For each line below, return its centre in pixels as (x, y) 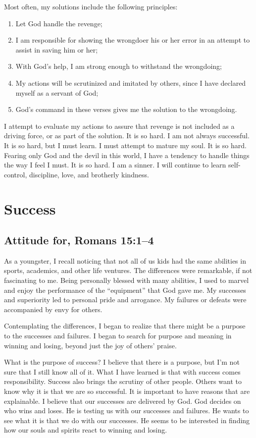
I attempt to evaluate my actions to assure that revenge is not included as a (119, 126)
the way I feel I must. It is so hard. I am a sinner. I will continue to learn (115, 165)
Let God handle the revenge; (59, 23)
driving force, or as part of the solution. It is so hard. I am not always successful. (127, 136)
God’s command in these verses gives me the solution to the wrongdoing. (126, 109)
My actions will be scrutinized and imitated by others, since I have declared (131, 82)
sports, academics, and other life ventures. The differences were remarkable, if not (128, 270)
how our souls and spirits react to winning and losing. (86, 430)
